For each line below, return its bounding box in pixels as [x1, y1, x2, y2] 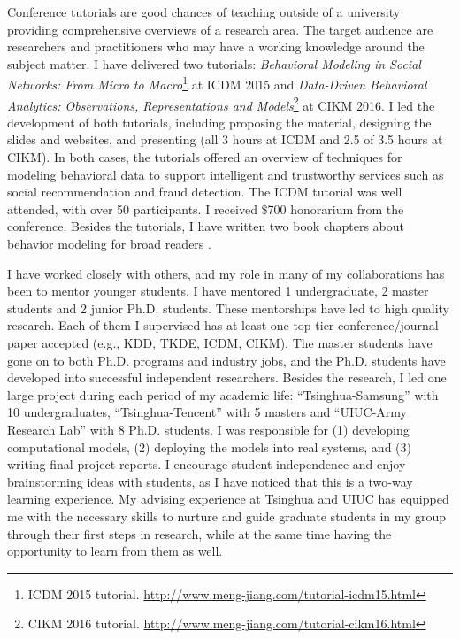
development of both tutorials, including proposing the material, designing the [7, 112, 432, 131]
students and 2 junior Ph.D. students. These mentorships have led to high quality [7, 298, 449, 317]
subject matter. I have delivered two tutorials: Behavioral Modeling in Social [7, 54, 421, 73]
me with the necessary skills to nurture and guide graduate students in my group [7, 506, 447, 525]
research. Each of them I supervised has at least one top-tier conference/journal [7, 316, 439, 335]
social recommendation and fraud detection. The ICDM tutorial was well [7, 182, 402, 201]
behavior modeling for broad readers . [7, 235, 211, 253]
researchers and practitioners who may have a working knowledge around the [7, 37, 425, 56]
